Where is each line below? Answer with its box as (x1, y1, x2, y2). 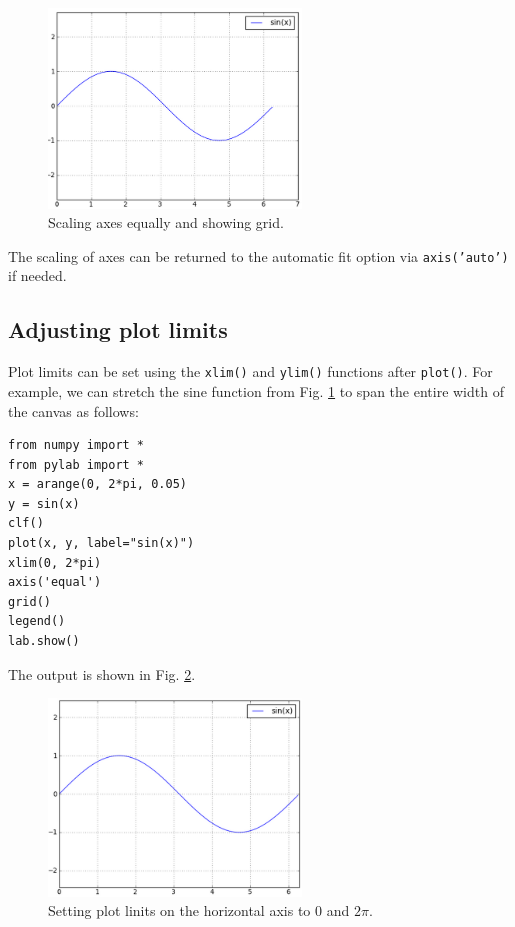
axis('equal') (8, 575, 102, 590)
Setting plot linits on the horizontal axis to (48, 900, 311, 921)
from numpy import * (8, 438, 145, 453)
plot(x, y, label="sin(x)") (8, 536, 195, 551)
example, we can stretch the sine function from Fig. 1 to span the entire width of (8, 380, 504, 401)
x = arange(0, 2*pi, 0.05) (8, 477, 187, 492)
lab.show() (8, 634, 80, 649)
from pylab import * (8, 457, 145, 472)
